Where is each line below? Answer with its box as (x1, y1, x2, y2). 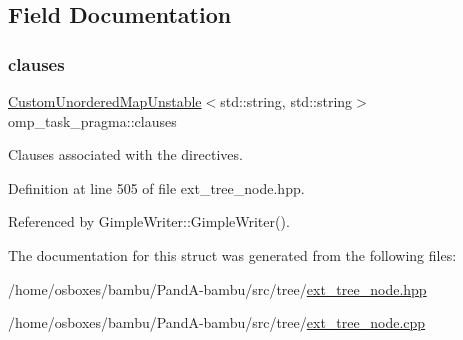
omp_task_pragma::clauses (8, 110, 177, 131)
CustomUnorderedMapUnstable (8, 91, 202, 111)
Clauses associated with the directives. (8, 144, 243, 165)
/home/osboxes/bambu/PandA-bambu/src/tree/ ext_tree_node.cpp (8, 312, 426, 333)
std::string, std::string (220, 91, 353, 111)
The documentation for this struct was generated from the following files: (8, 244, 457, 265)
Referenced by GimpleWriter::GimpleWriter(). (8, 211, 290, 232)
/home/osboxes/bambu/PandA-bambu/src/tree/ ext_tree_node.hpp (8, 278, 427, 299)
